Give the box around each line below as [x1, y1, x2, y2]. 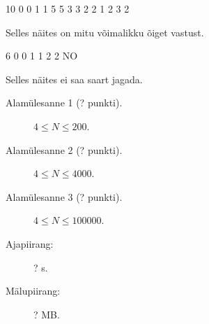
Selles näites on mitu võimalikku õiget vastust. [6, 24, 204, 39]
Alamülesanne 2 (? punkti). [6, 142, 123, 157]
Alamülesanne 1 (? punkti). [6, 95, 123, 110]
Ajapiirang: [6, 236, 54, 251]
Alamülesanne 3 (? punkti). [6, 189, 123, 204]
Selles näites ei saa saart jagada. [6, 71, 143, 86]
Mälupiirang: [6, 283, 61, 298]
